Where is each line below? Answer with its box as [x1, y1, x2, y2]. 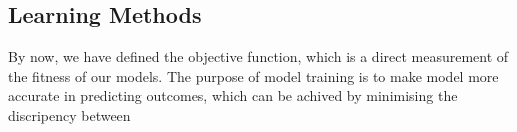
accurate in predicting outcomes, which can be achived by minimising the [8, 85, 458, 106]
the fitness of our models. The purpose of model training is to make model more [8, 65, 499, 86]
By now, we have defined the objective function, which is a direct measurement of [8, 46, 509, 67]
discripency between [8, 104, 131, 125]
